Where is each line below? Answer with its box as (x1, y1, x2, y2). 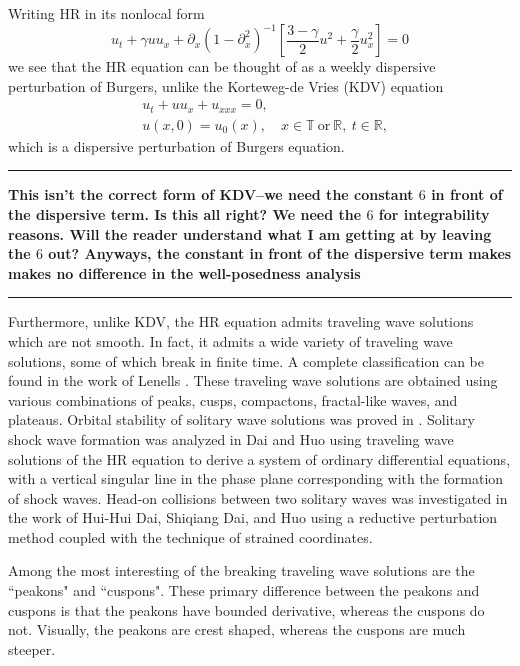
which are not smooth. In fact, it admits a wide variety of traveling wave (8, 330, 453, 351)
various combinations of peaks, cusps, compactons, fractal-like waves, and (8, 389, 458, 410)
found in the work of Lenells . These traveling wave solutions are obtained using (8, 370, 498, 391)
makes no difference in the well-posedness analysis (8, 262, 361, 283)
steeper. (8, 638, 56, 659)
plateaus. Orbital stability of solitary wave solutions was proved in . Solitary (8, 409, 475, 430)
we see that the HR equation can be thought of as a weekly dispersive (8, 56, 436, 77)
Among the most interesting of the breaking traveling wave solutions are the (8, 560, 475, 581)
